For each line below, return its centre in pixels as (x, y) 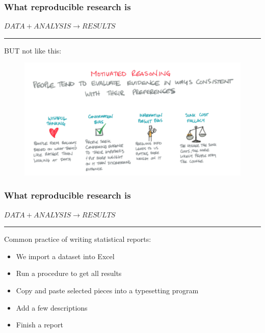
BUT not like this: (33, 50)
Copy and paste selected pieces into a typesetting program (107, 290)
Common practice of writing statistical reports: (78, 239)
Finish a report (39, 325)
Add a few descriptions (52, 307)
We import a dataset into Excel (65, 256)
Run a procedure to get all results (69, 273)
